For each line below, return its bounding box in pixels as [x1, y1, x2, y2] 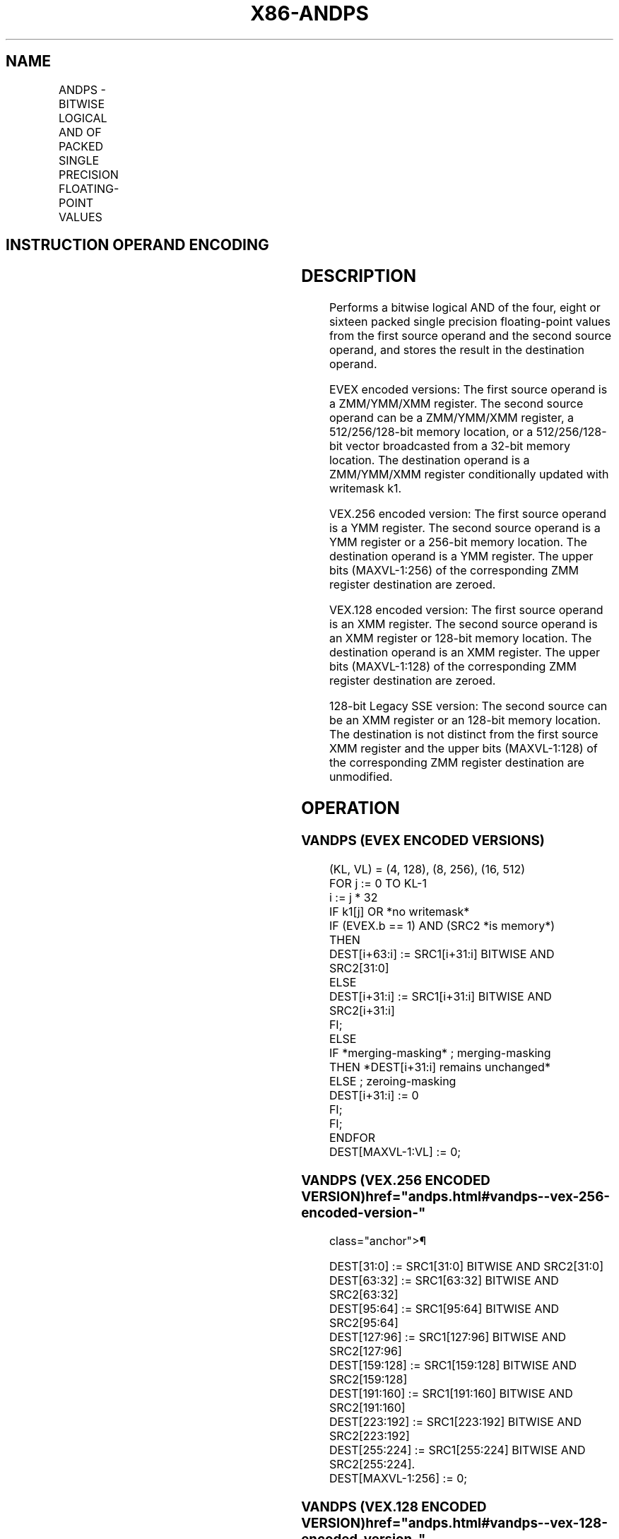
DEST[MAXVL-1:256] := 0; [329, 1471, 468, 1486]
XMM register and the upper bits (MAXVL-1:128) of [329, 741, 598, 756]
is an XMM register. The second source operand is [329, 617, 598, 632]
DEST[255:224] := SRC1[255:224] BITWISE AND [329, 1443, 586, 1458]
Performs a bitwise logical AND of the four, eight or [329, 300, 601, 315]
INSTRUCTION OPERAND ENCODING [6, 236, 269, 254]
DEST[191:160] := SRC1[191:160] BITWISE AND [329, 1386, 573, 1401]
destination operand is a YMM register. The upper [329, 549, 594, 564]
